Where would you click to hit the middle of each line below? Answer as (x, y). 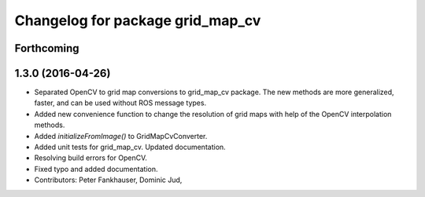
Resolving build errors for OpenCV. (91, 158)
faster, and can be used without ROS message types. (120, 103)
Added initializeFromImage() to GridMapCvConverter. (121, 136)
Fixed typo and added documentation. (96, 169)
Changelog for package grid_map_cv (138, 20)
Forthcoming (47, 48)
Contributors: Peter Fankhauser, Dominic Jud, (108, 180)
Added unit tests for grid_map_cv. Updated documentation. (130, 147)
